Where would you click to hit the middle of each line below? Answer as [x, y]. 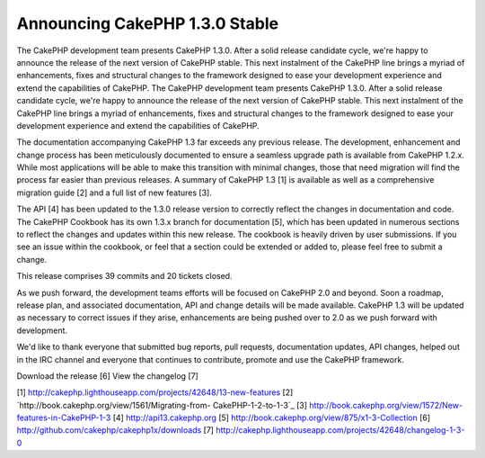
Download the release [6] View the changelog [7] [108, 376]
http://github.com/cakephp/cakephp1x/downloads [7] [115, 430]
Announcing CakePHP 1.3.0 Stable [147, 23]
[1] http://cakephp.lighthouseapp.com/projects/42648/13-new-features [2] [155, 392]
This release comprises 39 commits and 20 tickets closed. [124, 276]
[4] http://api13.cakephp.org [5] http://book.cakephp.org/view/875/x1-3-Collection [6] [272, 418]
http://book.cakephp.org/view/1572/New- [386, 405]
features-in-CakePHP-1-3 [64, 418]
